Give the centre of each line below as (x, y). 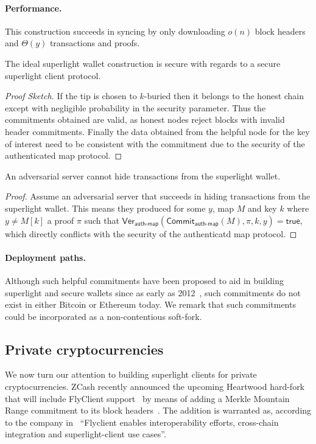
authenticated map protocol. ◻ (64, 155)
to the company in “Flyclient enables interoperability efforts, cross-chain (142, 422)
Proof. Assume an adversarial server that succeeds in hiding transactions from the (158, 196)
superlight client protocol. (53, 75)
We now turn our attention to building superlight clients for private (131, 374)
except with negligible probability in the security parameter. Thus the (135, 107)
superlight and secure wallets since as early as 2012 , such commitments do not (153, 292)
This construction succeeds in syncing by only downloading (115, 31)
